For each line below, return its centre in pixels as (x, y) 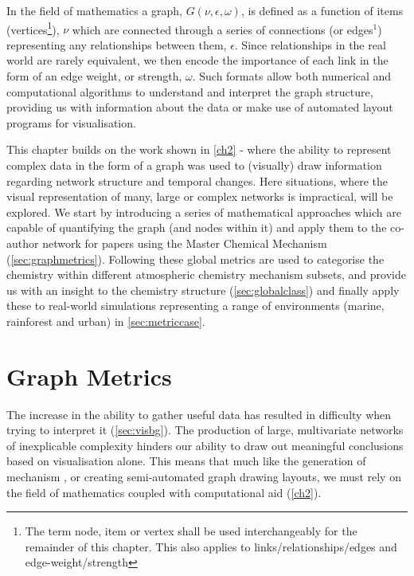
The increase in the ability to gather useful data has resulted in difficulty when (199, 414)
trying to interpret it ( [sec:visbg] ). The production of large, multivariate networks (205, 430)
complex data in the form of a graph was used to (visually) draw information (194, 165)
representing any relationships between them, (117, 44)
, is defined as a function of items (322, 10)
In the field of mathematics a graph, (95, 10)
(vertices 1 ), (33, 28)
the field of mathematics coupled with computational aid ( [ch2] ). (164, 492)
